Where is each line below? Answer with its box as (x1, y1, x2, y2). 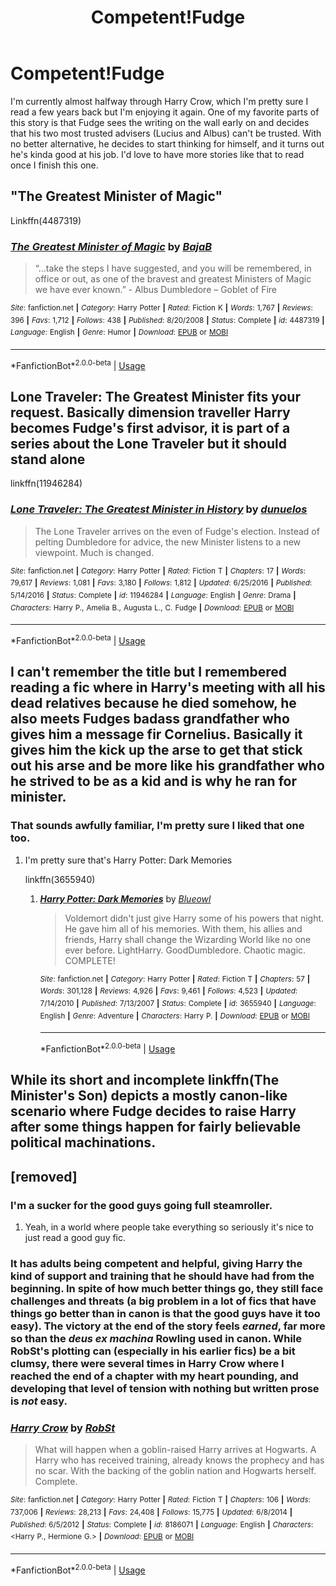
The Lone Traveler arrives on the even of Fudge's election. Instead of (34, 525, 320, 537)
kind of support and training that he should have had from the (10, 1269, 315, 1283)
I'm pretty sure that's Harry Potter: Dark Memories (24, 854, 233, 866)
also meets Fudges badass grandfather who (10, 711, 290, 728)
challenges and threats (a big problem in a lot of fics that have (10, 1294, 317, 1308)
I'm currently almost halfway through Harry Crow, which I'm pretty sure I (10, 95, 309, 107)
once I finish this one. (10, 159, 99, 171)
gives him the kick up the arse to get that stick (10, 742, 303, 759)
